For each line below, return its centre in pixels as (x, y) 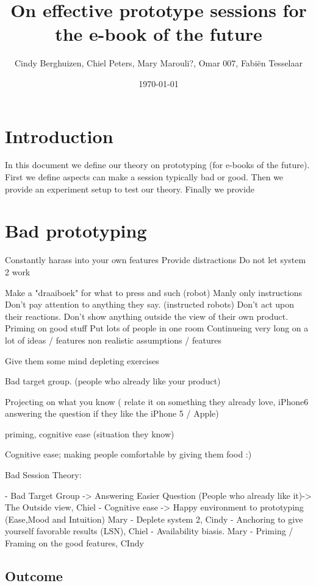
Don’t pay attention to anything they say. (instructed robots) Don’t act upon (150, 304)
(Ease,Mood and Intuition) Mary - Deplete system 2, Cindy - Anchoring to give (154, 519)
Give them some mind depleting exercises (82, 360)
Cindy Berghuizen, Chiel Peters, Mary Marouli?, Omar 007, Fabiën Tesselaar (158, 63)
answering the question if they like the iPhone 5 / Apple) (112, 413)
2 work (18, 271)
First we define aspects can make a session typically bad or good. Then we (144, 177)
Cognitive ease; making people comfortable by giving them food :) (128, 454)
